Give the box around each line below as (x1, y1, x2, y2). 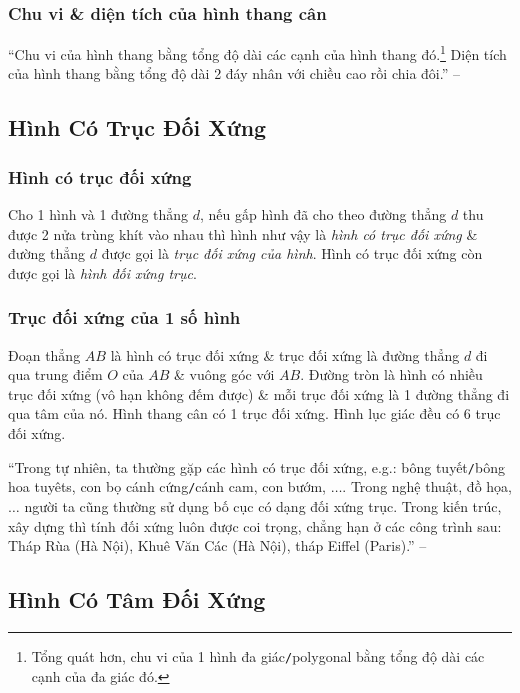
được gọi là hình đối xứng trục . (8, 262, 197, 283)
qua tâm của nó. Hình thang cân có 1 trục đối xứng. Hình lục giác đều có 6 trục (8, 403, 501, 424)
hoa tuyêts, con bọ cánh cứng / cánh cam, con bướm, (8, 476, 326, 497)
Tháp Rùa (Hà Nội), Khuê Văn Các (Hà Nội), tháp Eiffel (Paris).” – (8, 535, 427, 556)
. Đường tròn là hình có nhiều (300, 364, 483, 385)
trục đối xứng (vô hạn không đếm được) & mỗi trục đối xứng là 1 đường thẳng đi (8, 383, 510, 404)
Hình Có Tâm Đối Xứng (8, 584, 266, 615)
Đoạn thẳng (8, 344, 81, 365)
